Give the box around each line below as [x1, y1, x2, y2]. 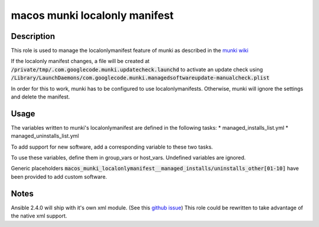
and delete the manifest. [11, 93, 70, 100]
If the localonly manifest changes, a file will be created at [11, 58, 150, 65]
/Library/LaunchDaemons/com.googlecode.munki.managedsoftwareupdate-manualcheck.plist [11, 74, 270, 81]
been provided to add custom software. [11, 173, 108, 180]
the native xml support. [11, 212, 67, 219]
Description [11, 31, 56, 41]
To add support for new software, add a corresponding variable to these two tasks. [11, 143, 213, 150]
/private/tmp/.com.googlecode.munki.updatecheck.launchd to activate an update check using [11, 65, 263, 73]
